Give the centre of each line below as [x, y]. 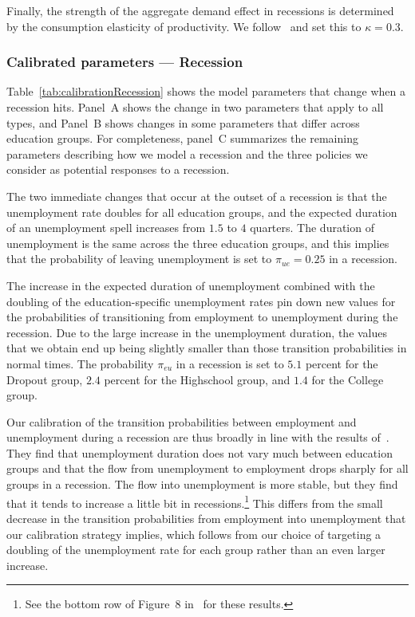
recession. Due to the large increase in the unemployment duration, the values [197, 332]
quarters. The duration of [312, 228]
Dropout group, [45, 379]
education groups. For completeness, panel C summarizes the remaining [182, 138]
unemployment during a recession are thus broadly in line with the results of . [198, 437]
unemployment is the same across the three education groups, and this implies [198, 243]
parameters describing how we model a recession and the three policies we [187, 153]
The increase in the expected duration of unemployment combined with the [191, 285]
